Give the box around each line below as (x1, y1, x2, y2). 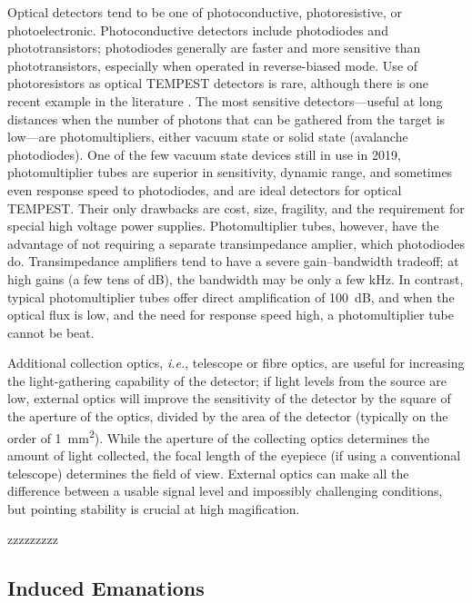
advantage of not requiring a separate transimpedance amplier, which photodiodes (7, 233, 465, 252)
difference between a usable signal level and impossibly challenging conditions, (7, 481, 443, 500)
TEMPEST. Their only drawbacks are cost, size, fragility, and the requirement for (7, 198, 465, 217)
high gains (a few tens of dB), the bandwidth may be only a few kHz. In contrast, (7, 269, 464, 288)
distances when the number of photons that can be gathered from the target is (7, 109, 446, 128)
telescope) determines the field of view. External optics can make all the (7, 463, 409, 482)
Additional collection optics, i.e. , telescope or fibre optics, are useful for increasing (7, 353, 465, 372)
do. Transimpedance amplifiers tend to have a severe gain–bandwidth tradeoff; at (7, 252, 459, 271)
